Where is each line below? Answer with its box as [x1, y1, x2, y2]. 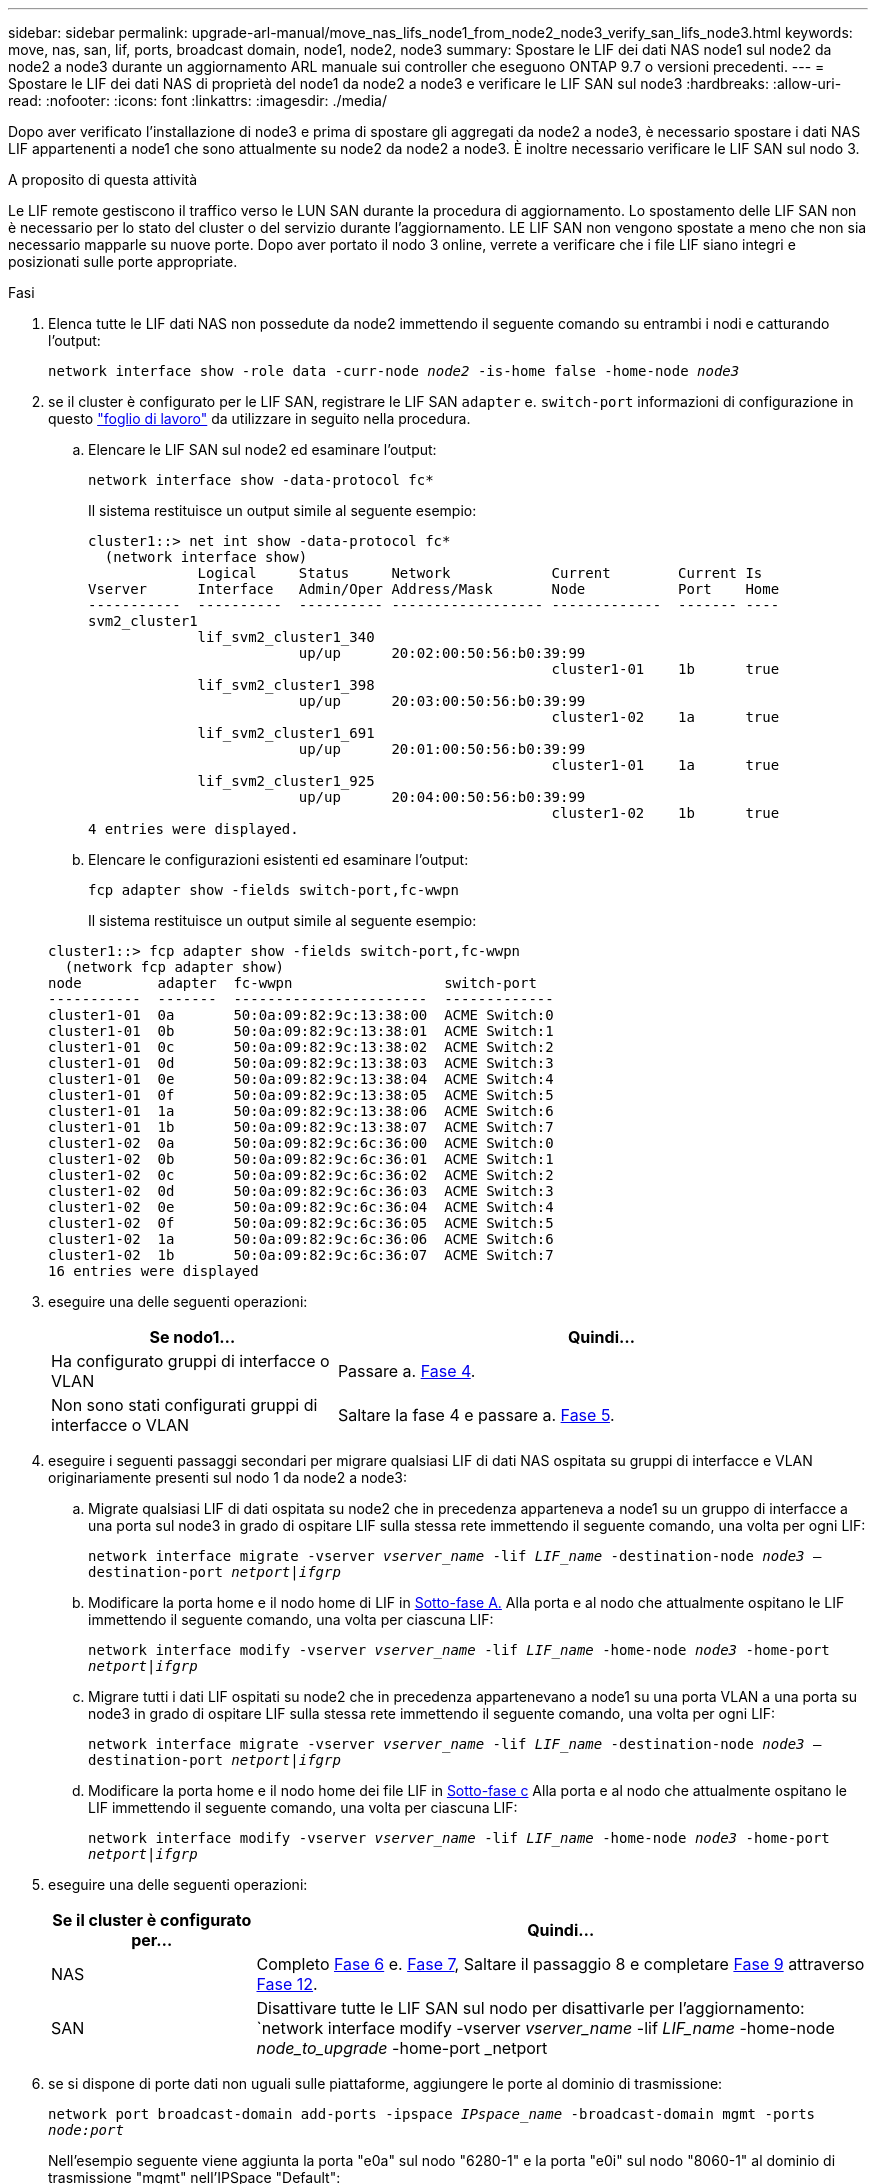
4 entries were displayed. [88, 821, 299, 837]
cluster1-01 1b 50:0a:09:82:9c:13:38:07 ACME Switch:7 [48, 1119, 554, 1135]
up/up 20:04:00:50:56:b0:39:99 [298, 789, 586, 805]
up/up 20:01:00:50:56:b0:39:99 [298, 741, 586, 757]
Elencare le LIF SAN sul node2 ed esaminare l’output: [88, 441, 437, 458]
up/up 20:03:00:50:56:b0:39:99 [298, 693, 586, 709]
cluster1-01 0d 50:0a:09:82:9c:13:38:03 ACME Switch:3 [48, 1055, 554, 1071]
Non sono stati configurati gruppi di [51, 1395, 318, 1415]
